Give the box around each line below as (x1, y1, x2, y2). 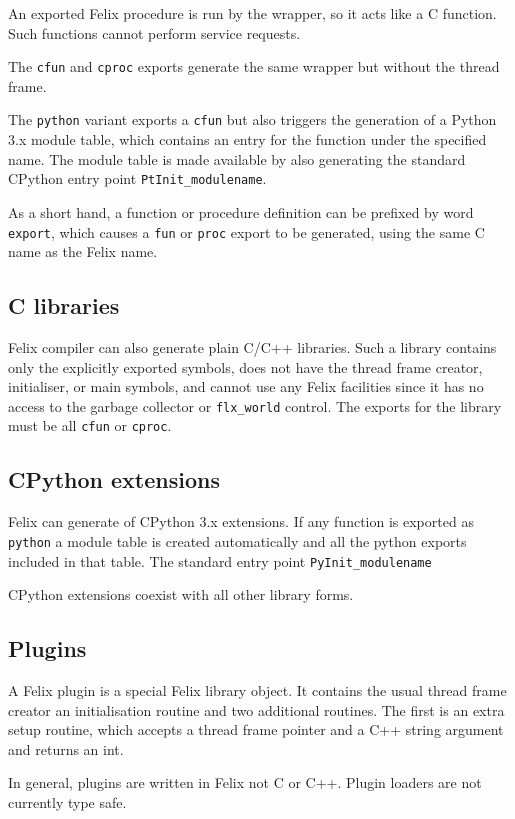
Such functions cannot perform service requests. (8, 22, 301, 43)
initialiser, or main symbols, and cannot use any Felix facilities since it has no (8, 376, 484, 397)
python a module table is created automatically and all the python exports (8, 530, 467, 551)
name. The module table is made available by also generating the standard (8, 148, 466, 169)
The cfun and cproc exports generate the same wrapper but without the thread (8, 56, 500, 77)
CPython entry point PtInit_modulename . (8, 168, 267, 189)
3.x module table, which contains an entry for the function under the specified (8, 129, 487, 150)
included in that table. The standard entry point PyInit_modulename (8, 550, 432, 571)
